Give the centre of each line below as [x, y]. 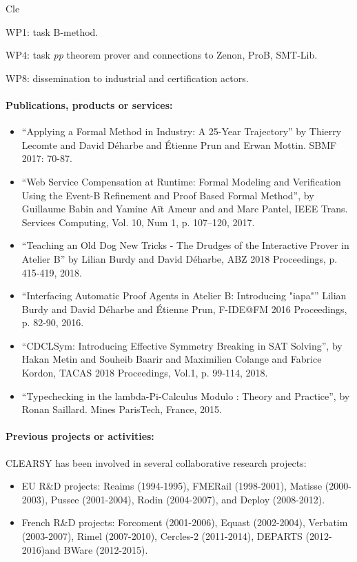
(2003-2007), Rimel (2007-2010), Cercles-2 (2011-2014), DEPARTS [162, 536]
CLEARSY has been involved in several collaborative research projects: [156, 462]
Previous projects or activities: [80, 436]
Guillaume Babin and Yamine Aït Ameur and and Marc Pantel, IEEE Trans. [185, 209]
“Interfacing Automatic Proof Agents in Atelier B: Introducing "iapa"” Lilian [184, 295]
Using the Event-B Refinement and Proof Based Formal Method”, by [168, 195]
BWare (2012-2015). [106, 549]
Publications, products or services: [89, 104]
